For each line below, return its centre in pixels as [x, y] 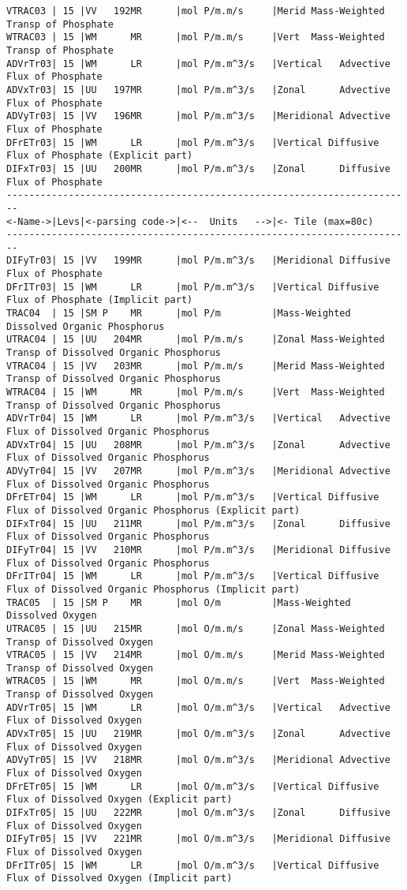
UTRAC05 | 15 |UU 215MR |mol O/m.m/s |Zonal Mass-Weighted [196, 628]
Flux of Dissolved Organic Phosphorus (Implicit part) [153, 589]
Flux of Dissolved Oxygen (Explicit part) [119, 800]
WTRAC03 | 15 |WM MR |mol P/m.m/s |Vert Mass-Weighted [196, 37]
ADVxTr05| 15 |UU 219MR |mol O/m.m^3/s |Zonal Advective [198, 734]
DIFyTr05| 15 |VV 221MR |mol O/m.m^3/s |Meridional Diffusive [198, 839]
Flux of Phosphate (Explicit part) [100, 156]
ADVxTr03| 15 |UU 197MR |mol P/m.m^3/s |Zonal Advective [198, 90]
